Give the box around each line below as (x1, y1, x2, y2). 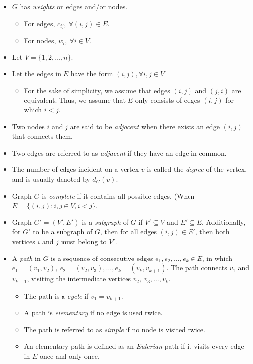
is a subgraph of (82, 216, 128, 227)
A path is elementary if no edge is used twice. (24, 308, 163, 318)
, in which (202, 253, 233, 263)
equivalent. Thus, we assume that (24, 95, 126, 105)
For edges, (24, 18, 55, 28)
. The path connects (166, 262, 227, 273)
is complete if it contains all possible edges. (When (42, 190, 195, 201)
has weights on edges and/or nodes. (20, 1, 127, 11)
